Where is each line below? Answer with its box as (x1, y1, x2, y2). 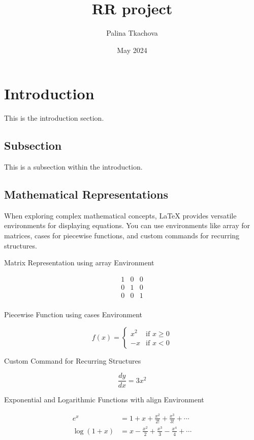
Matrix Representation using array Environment (4, 257, 154, 268)
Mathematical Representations (4, 186, 168, 202)
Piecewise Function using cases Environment (4, 309, 142, 319)
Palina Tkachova (106, 28, 158, 38)
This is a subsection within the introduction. (4, 161, 143, 172)
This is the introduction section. (4, 113, 104, 123)
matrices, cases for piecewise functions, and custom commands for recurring (4, 230, 240, 241)
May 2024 (117, 44, 147, 55)
